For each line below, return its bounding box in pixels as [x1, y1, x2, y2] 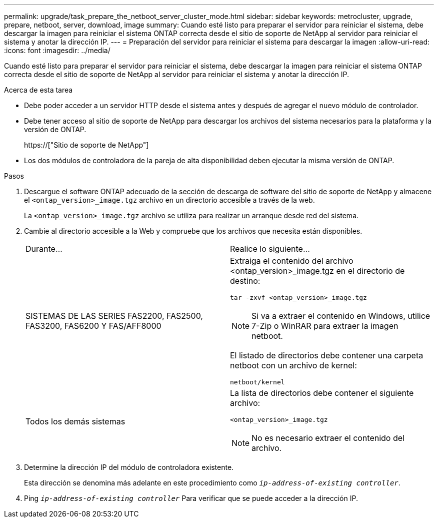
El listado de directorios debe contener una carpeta [230, 350, 423, 360]
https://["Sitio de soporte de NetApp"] [24, 141, 149, 149]
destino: [230, 276, 260, 286]
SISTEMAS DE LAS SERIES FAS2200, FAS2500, [25, 311, 203, 321]
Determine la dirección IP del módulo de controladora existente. [24, 463, 234, 471]
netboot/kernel [230, 378, 285, 386]
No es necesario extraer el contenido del [251, 433, 404, 443]
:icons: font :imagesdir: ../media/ [4, 46, 110, 55]
